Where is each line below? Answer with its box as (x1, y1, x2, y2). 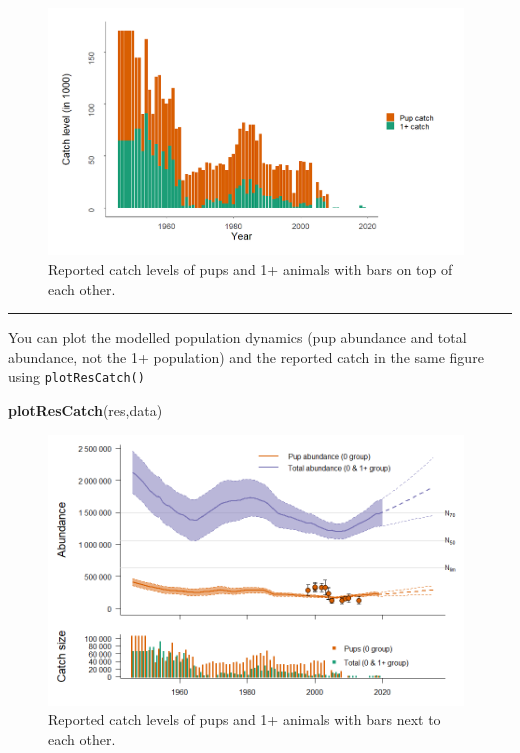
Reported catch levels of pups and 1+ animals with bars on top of (48, 258, 453, 279)
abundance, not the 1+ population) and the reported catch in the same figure (8, 346, 484, 367)
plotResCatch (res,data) (8, 399, 163, 420)
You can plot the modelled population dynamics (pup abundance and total (8, 327, 467, 348)
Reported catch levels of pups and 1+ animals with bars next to (48, 709, 441, 730)
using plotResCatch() (8, 366, 145, 387)
